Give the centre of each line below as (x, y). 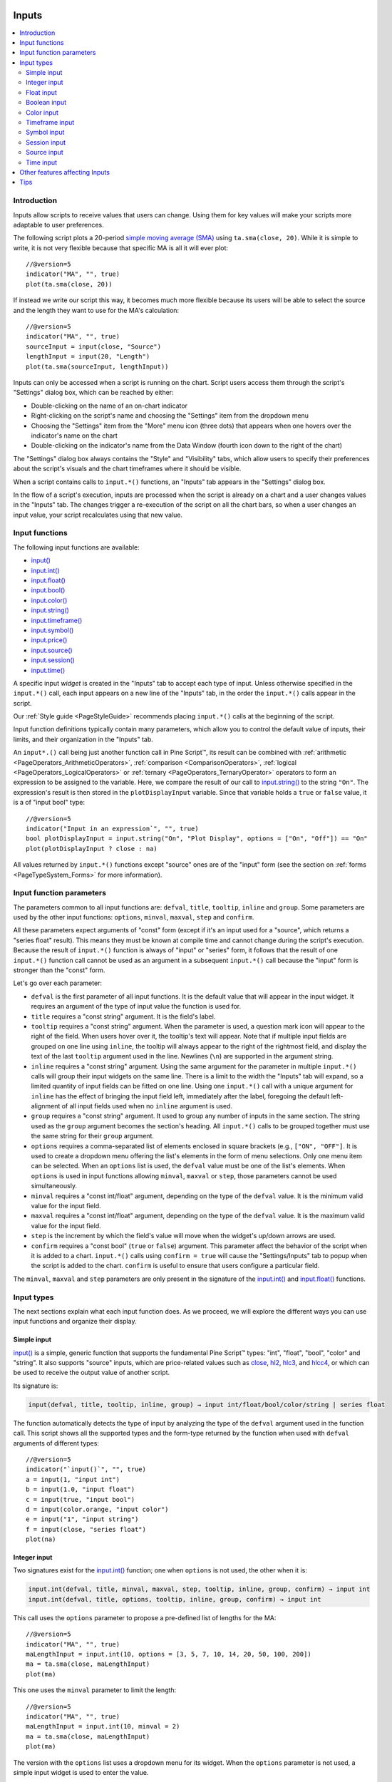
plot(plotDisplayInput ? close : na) (92, 849)
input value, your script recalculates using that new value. (98, 515)
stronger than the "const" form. (59, 970)
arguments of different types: (56, 1443)
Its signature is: (36, 1386)
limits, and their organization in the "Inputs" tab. (83, 739)
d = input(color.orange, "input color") (97, 1509)
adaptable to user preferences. (59, 225)
